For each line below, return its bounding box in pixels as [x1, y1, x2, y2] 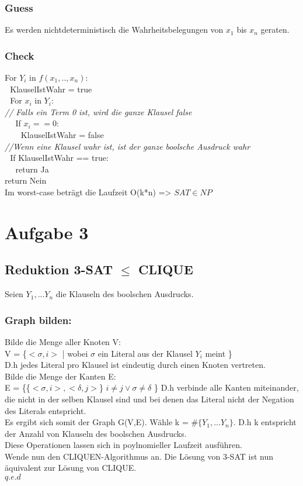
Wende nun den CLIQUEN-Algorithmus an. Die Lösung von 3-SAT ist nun [5, 450, 273, 462]
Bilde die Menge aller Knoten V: [5, 335, 121, 347]
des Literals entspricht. [5, 404, 86, 416]
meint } [205, 347, 232, 359]
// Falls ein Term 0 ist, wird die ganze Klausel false [5, 105, 192, 118]
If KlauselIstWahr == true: [10, 151, 109, 164]
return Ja [15, 163, 49, 175]
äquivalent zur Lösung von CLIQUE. [5, 461, 137, 474]
